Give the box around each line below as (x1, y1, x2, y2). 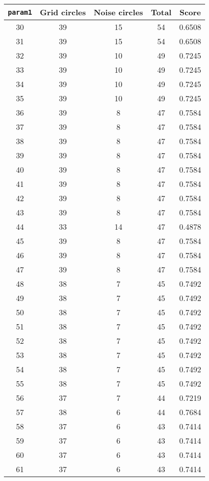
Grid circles (40, 6, 86, 18)
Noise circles (93, 6, 143, 18)
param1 (8, 8, 32, 16)
